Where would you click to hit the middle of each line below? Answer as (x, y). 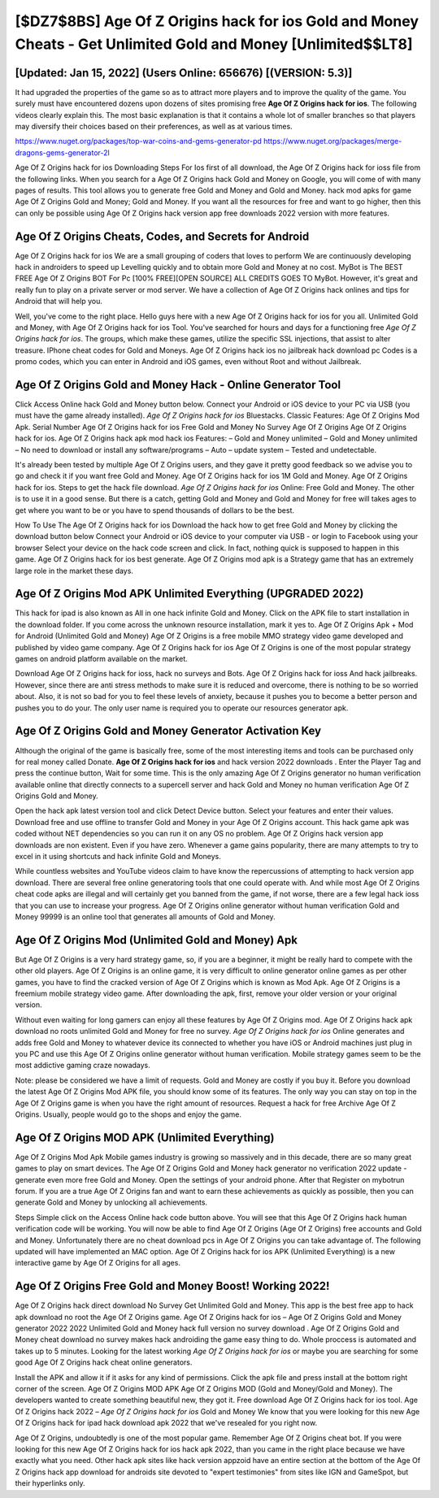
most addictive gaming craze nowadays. (83, 1066)
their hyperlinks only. (50, 1483)
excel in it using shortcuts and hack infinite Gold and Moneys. (118, 857)
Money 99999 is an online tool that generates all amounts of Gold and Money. (145, 916)
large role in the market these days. (74, 571)
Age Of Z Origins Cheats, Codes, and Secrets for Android (162, 236)
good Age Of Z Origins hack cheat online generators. (104, 1362)
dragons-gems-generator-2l (62, 152)
